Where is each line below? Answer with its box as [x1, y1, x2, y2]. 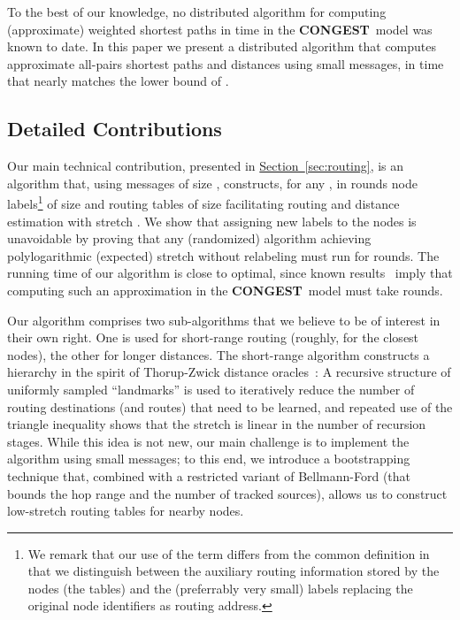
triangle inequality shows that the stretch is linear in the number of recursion [7, 415, 426, 433]
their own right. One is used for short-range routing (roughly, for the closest [7, 328, 419, 347]
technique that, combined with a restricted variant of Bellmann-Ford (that [7, 466, 411, 485]
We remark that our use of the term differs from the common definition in [27, 544, 430, 563]
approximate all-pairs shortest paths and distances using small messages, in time [7, 54, 444, 73]
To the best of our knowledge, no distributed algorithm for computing [7, 3, 387, 20]
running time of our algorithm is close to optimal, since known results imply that [7, 264, 453, 282]
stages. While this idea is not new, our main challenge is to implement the [7, 432, 410, 450]
